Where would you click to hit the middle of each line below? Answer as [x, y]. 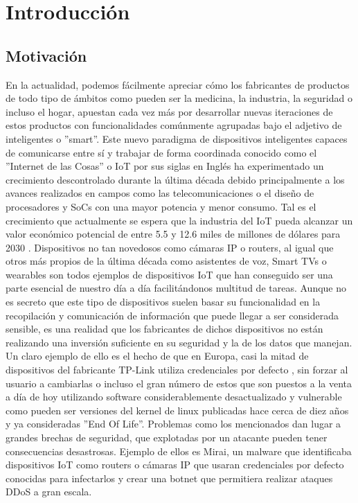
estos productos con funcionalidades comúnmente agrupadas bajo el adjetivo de [174, 125]
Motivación [46, 55]
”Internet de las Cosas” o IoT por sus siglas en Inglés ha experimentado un [165, 166]
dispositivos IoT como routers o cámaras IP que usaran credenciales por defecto [175, 465]
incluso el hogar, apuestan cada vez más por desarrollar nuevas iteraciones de [169, 111]
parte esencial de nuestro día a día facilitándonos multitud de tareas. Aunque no [176, 288]
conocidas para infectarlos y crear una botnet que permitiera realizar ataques [169, 478]
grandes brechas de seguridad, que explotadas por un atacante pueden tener [167, 438]
